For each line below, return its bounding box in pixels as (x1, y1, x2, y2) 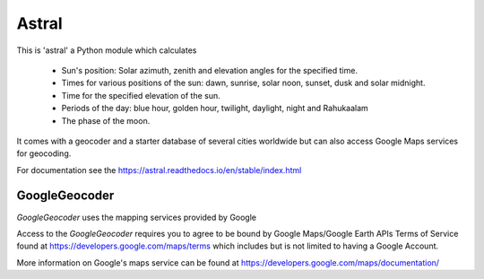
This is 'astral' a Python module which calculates (16, 45, 197, 56)
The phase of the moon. (61, 115, 151, 126)
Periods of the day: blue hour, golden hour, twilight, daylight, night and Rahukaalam (61, 103, 369, 114)
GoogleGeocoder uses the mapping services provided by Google (16, 212, 257, 222)
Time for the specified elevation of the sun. (61, 90, 221, 100)
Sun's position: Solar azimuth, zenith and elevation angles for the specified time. (61, 65, 359, 75)
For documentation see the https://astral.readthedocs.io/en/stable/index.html (16, 164, 302, 175)
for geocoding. (16, 148, 72, 159)
